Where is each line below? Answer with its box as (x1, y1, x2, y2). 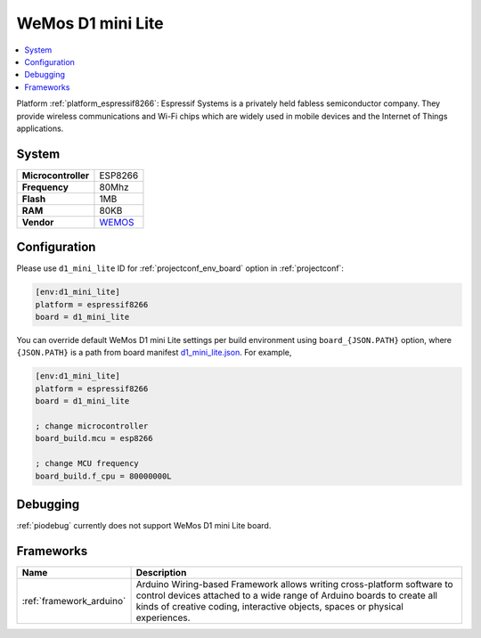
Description (135, 566, 187, 578)
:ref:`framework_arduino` (21, 594, 126, 607)
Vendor (21, 216, 54, 228)
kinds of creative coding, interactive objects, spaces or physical (135, 600, 404, 612)
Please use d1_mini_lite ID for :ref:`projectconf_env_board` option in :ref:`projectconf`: (16, 263, 345, 274)
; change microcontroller (35, 421, 149, 431)
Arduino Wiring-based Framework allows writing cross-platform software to (135, 577, 453, 590)
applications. (16, 123, 64, 134)
